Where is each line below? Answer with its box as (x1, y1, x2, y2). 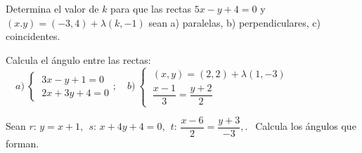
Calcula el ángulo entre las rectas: (6, 52, 151, 67)
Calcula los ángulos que (255, 119, 356, 133)
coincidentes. (6, 29, 60, 44)
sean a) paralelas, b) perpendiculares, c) (148, 15, 321, 29)
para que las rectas (110, 1, 192, 15)
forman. (6, 136, 39, 151)
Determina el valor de (6, 1, 99, 15)
